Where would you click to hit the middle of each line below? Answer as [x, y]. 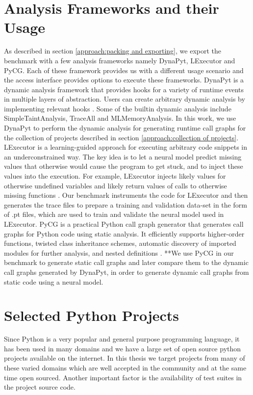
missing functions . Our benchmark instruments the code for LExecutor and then [126, 195]
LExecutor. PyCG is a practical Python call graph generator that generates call [124, 224]
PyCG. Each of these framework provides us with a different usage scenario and [124, 70]
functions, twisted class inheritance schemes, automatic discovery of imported [120, 243]
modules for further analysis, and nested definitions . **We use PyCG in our [119, 252]
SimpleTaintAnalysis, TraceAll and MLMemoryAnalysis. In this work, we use [120, 118]
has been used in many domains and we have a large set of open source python [123, 348]
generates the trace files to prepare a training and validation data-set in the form [126, 204]
